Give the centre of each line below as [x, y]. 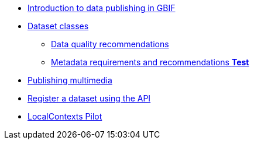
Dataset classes [58, 26]
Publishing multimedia [70, 80]
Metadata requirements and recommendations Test [150, 62]
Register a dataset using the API [89, 98]
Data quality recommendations [110, 44]
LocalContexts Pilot [65, 116]
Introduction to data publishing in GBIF [102, 8]
